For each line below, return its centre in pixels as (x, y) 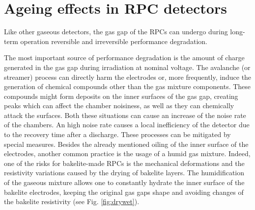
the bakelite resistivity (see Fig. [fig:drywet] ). (72, 201)
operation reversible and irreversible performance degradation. (114, 41)
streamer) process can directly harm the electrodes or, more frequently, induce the (128, 77)
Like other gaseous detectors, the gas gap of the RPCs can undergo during (116, 32)
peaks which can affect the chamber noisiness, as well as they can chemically (119, 105)
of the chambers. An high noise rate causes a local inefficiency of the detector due (127, 125)
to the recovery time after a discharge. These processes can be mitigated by (117, 134)
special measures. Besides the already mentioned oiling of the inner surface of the (126, 144)
